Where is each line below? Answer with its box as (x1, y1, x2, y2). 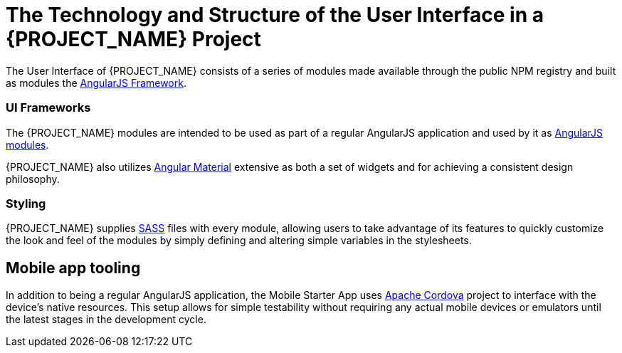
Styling (6, 196, 46, 211)
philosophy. (6, 172, 60, 185)
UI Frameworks (6, 100, 91, 115)
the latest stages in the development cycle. (6, 313, 206, 326)
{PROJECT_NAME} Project (6, 27, 261, 51)
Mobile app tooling (6, 258, 141, 277)
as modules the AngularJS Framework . (6, 76, 186, 89)
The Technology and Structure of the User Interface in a (6, 3, 544, 27)
